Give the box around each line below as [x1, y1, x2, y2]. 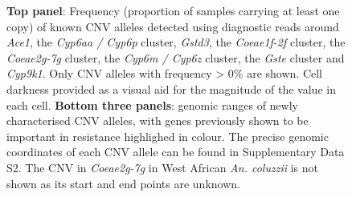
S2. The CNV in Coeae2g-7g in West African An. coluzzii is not [6, 159, 318, 175]
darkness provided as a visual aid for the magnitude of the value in [6, 80, 336, 97]
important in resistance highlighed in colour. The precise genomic [6, 127, 329, 144]
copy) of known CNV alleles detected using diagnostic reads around [6, 18, 339, 34]
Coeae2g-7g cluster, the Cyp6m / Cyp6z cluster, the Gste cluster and [6, 49, 345, 66]
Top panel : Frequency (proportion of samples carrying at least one [6, 2, 340, 18]
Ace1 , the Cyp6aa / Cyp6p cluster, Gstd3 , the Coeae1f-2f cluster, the [6, 34, 346, 50]
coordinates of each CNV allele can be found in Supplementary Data [6, 143, 345, 160]
